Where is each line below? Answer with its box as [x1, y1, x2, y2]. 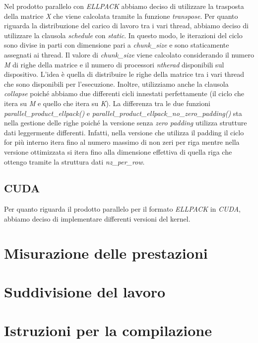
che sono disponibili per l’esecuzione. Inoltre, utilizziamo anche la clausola [4, 78, 229, 89]
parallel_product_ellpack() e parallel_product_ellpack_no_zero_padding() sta [4, 108, 242, 118]
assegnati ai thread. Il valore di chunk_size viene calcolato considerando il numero [4, 49, 254, 59]
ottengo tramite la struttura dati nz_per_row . [4, 156, 145, 167]
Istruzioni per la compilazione [4, 320, 212, 341]
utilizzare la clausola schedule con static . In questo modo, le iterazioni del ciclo [4, 30, 243, 40]
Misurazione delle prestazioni [4, 242, 208, 263]
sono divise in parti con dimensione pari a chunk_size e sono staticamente [4, 40, 229, 50]
